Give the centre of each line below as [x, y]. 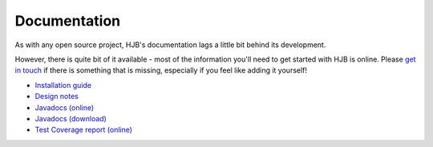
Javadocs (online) [65, 107]
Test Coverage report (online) [83, 130]
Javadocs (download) [71, 118]
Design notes [57, 97]
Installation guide [63, 85]
